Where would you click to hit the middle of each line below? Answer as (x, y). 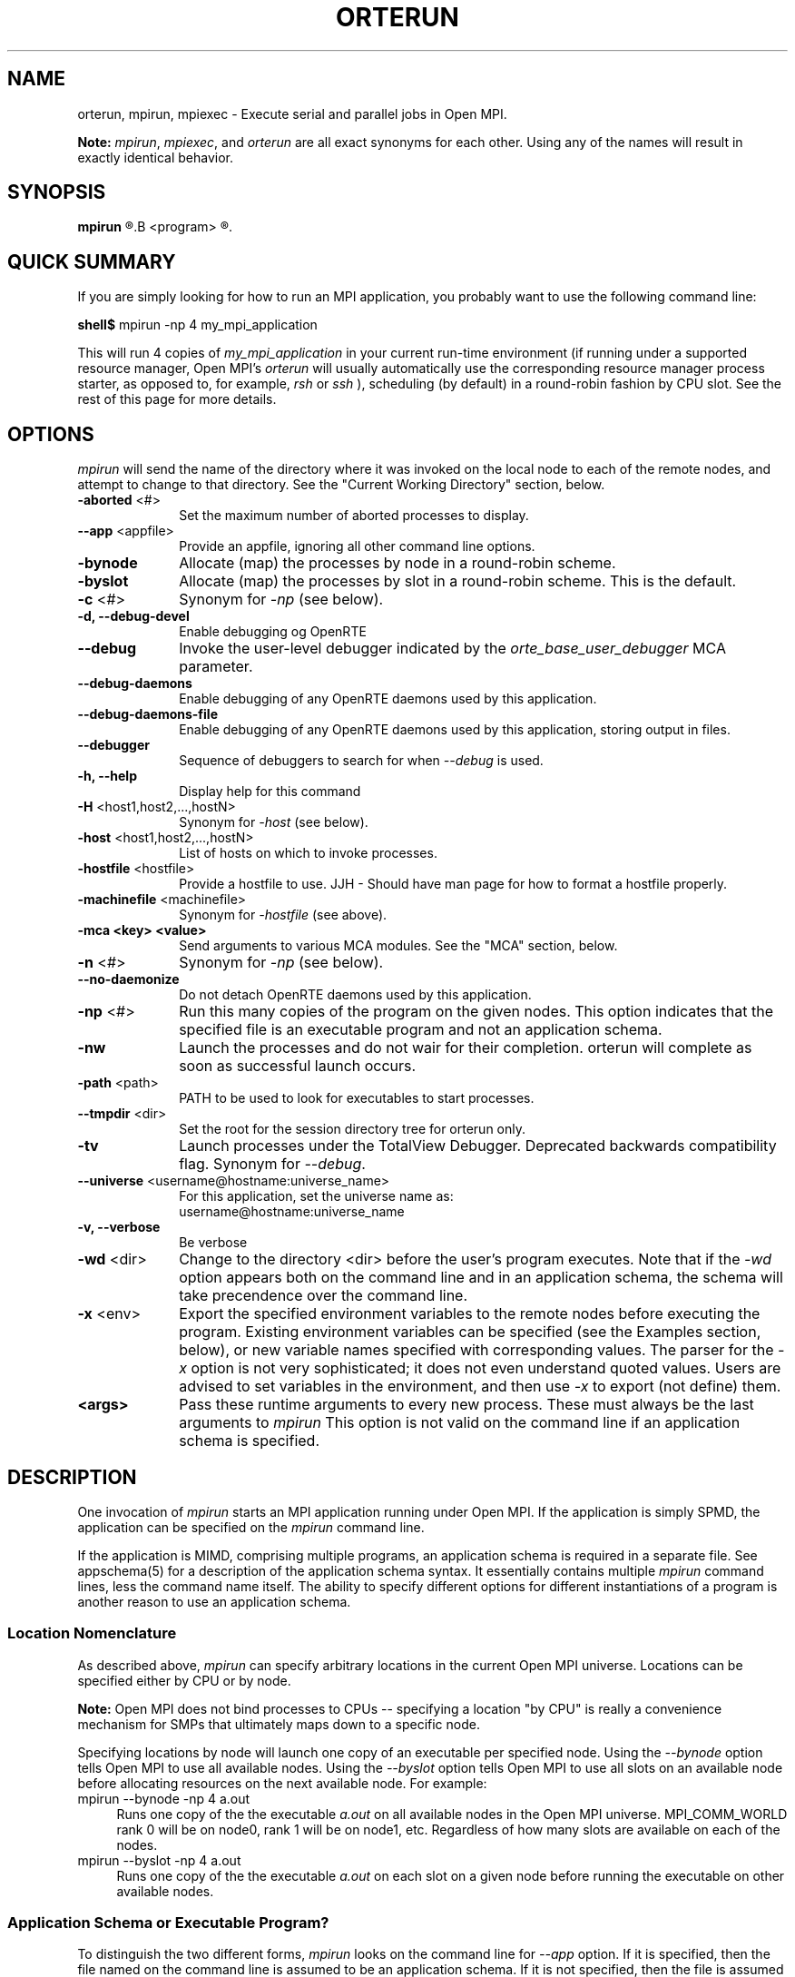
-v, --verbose (119, 1227)
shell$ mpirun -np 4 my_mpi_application (197, 325)
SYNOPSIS (57, 192)
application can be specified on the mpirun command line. (251, 1527)
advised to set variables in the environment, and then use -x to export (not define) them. (480, 1387)
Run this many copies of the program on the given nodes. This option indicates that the (476, 1012)
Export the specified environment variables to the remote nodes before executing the (470, 1314)
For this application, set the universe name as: (316, 1196)
